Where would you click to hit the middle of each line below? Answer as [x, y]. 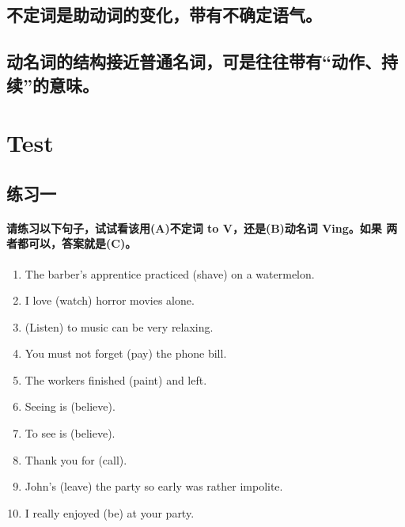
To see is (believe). [70, 433]
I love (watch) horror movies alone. [110, 300]
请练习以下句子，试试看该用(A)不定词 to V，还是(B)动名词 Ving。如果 [194, 227]
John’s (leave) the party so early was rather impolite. [154, 486]
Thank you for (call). [76, 459]
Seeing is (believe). [70, 406]
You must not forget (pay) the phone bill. [126, 353]
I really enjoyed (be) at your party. [110, 512]
